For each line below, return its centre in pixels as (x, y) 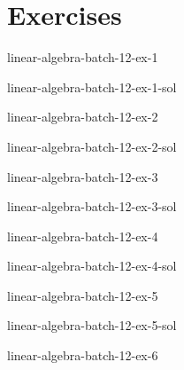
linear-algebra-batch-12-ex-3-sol (92, 206)
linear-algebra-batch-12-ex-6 (83, 355)
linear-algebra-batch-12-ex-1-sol (92, 87)
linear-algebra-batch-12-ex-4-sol (92, 266)
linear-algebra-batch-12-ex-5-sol (92, 325)
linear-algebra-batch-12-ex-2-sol (92, 146)
